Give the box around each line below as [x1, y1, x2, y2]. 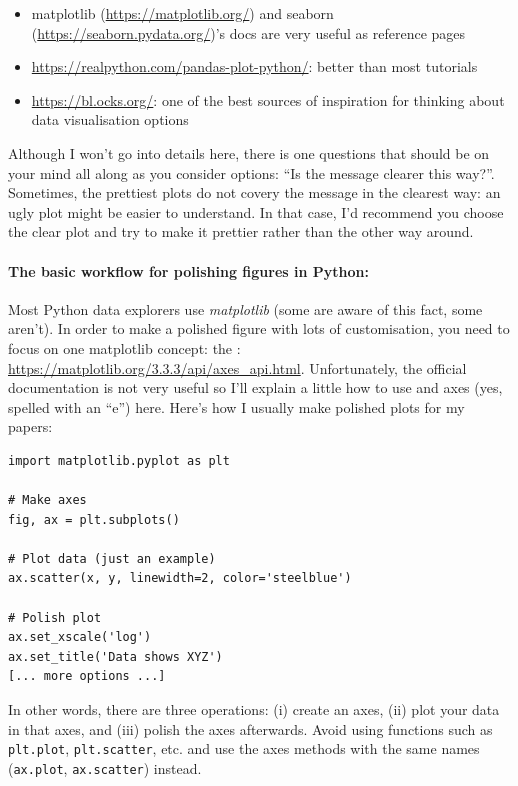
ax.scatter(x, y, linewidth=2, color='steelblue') [8, 571, 352, 586]
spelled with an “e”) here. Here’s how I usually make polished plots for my [8, 396, 465, 417]
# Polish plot [8, 610, 102, 625]
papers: [8, 416, 53, 437]
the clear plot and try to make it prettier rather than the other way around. [8, 221, 474, 242]
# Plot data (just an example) [8, 551, 216, 566]
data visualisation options [31, 109, 189, 130]
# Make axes [8, 493, 87, 508]
